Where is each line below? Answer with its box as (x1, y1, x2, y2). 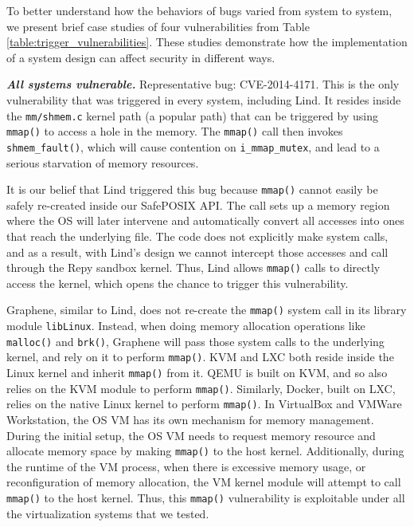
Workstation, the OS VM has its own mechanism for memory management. (6, 411, 374, 427)
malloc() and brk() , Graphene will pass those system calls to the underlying (6, 332, 385, 349)
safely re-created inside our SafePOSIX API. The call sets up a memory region (6, 196, 390, 213)
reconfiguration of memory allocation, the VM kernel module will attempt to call (6, 474, 401, 490)
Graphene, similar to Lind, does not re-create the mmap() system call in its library (6, 301, 407, 318)
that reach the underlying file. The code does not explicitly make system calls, (6, 227, 389, 244)
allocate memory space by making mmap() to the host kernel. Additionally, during (6, 442, 404, 459)
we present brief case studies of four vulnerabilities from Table (6, 18, 310, 34)
